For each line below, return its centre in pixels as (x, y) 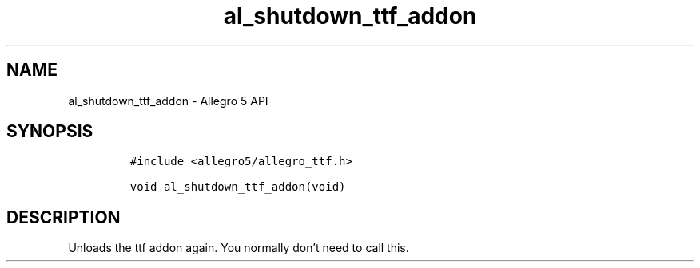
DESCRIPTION (64, 217)
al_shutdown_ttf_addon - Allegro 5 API (168, 100)
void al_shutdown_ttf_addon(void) (238, 187)
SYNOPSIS (50, 132)
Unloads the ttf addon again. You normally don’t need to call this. (239, 248)
